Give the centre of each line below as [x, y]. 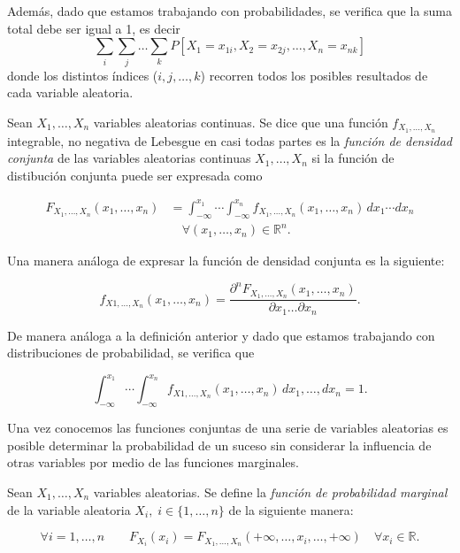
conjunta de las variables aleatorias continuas [129, 158]
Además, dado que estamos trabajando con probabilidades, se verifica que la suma [230, 11]
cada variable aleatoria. [70, 92]
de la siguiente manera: [291, 509]
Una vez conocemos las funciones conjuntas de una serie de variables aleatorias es [228, 428]
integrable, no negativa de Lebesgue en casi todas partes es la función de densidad [230, 140]
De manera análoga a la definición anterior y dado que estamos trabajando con [221, 335]
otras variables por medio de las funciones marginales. [153, 462]
